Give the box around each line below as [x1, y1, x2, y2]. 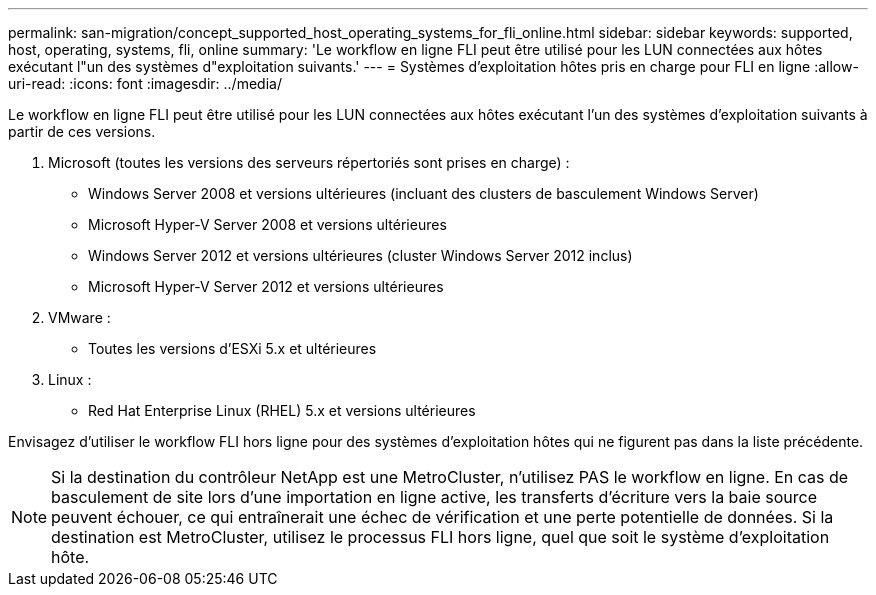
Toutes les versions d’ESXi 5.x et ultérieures [88, 340, 377, 357]
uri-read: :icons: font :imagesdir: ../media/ [8, 75, 282, 92]
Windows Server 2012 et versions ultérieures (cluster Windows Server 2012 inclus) [88, 247, 633, 264]
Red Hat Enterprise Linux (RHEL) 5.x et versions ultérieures [88, 402, 476, 419]
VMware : [48, 309, 111, 326]
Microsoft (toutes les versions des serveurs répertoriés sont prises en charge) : [48, 154, 570, 171]
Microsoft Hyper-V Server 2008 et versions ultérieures [88, 216, 447, 233]
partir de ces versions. [8, 123, 156, 140]
